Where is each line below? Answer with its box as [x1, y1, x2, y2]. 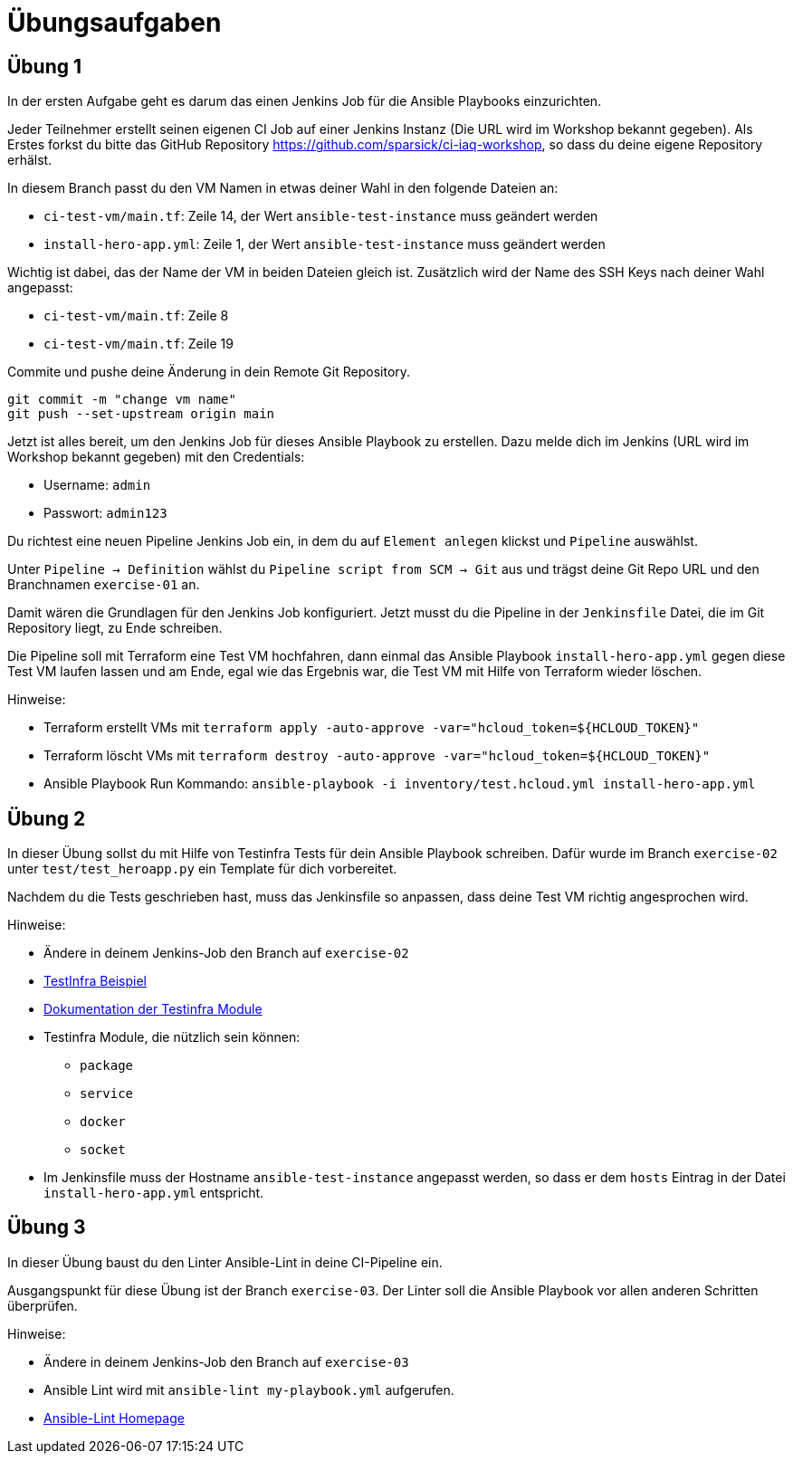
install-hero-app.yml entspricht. [43, 1185, 264, 1201]
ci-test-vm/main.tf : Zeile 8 [43, 308, 229, 324]
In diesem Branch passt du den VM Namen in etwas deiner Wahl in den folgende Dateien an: [7, 180, 559, 196]
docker [80, 1114, 126, 1130]
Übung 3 [7, 1216, 86, 1239]
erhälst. [7, 152, 53, 168]
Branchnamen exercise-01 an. [7, 577, 200, 593]
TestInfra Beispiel [43, 973, 147, 989]
